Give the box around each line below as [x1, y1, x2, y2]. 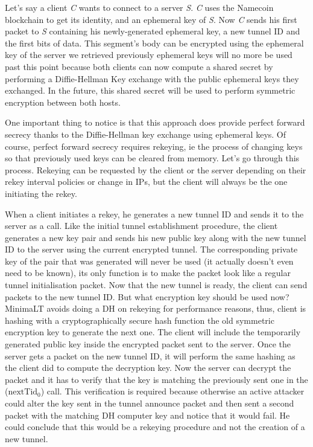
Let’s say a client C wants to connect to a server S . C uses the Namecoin [5, 1, 274, 13]
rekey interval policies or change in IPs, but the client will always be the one [5, 175, 288, 188]
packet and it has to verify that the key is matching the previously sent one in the [5, 373, 308, 385]
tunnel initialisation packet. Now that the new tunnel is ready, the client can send [5, 278, 308, 291]
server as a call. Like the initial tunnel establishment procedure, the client [5, 219, 278, 232]
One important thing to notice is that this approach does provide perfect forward [5, 116, 305, 129]
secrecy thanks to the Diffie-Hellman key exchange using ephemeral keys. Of [5, 127, 286, 140]
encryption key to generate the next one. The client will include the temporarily [5, 326, 301, 338]
